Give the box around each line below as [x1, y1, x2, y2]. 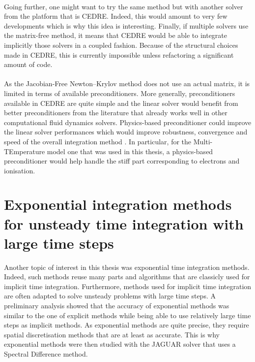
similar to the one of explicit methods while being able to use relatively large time [4, 310, 251, 320]
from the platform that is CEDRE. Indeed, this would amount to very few [4, 11, 227, 21]
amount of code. [4, 59, 53, 69]
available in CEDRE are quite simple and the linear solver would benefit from [4, 98, 238, 108]
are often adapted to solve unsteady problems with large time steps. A [4, 291, 216, 301]
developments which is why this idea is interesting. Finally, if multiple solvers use [4, 20, 249, 31]
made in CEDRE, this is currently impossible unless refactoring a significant [4, 49, 234, 60]
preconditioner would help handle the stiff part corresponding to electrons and [4, 156, 240, 166]
